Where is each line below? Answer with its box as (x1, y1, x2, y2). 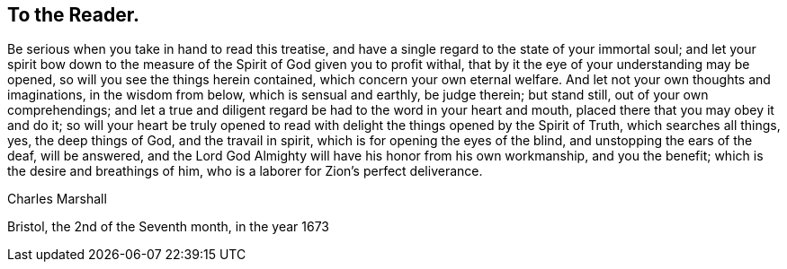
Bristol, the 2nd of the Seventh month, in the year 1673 (7, 219, 329, 235)
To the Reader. (7, 4, 139, 26)
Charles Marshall (7, 191, 107, 207)
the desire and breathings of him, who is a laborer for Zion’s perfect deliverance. (7, 163, 483, 179)
